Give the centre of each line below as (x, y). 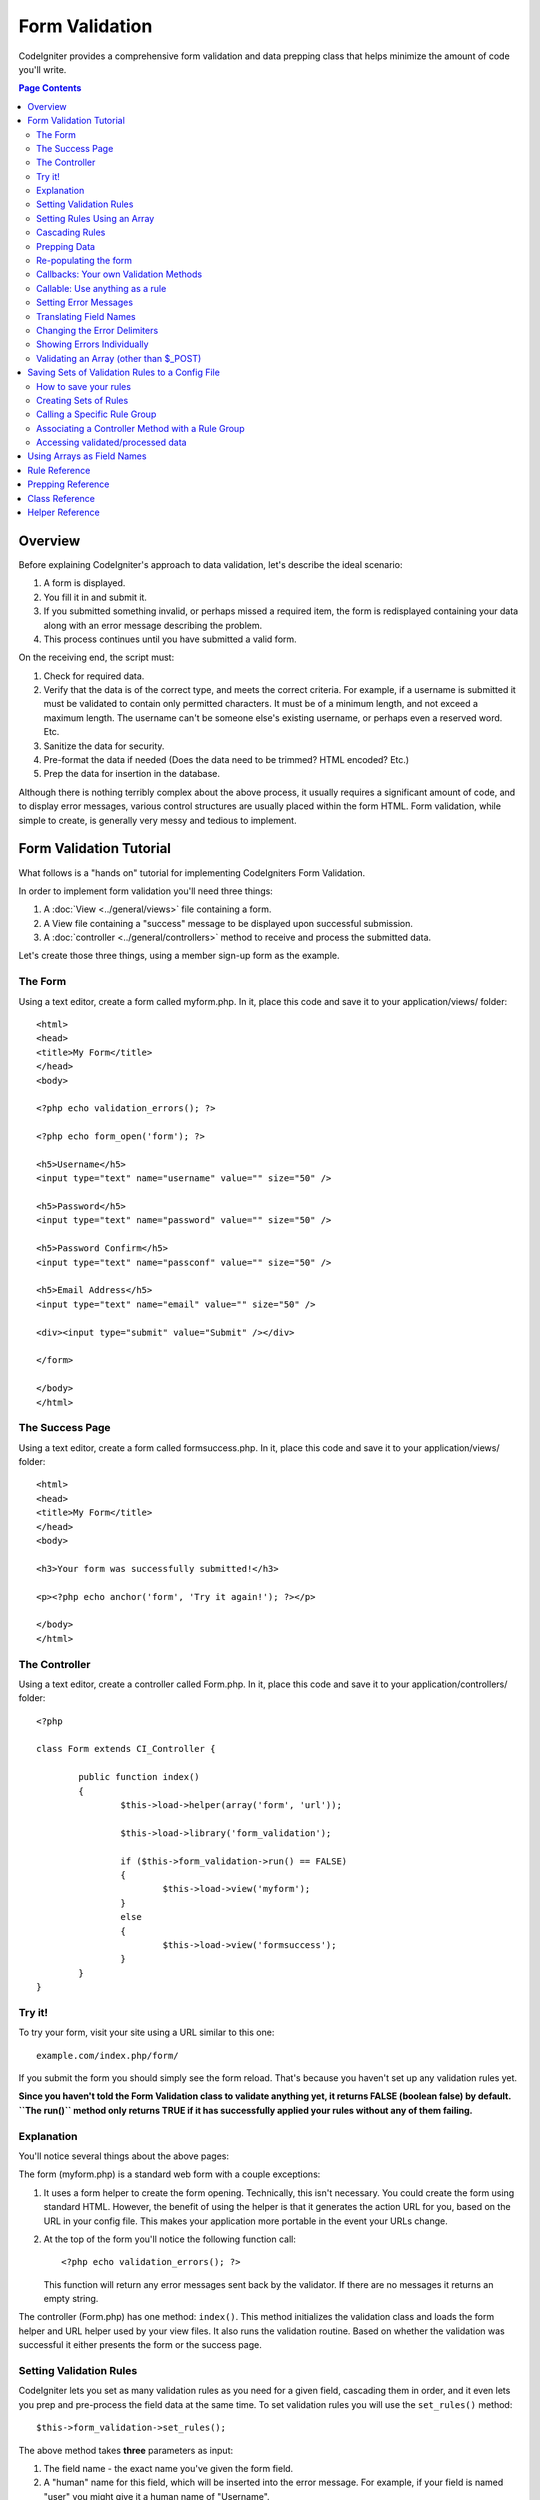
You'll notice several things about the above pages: (124, 2156)
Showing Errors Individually (92, 344)
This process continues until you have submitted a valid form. (170, 639)
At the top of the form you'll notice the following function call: (170, 2239)
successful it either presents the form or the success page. (140, 2345)
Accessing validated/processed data (111, 442)
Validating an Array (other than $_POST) (119, 358)
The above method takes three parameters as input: (126, 2450)
